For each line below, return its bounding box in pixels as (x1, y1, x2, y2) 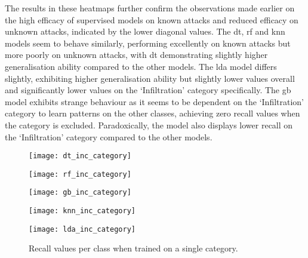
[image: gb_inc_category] (29, 188, 131, 197)
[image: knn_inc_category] (29, 207, 135, 216)
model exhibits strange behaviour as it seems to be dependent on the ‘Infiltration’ (5, 95, 304, 107)
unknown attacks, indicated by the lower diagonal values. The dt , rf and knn (5, 25, 285, 38)
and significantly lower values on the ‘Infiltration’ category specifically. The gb (5, 84, 291, 96)
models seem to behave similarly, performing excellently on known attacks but (5, 36, 291, 49)
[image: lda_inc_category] (29, 225, 135, 234)
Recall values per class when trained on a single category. (29, 242, 238, 254)
